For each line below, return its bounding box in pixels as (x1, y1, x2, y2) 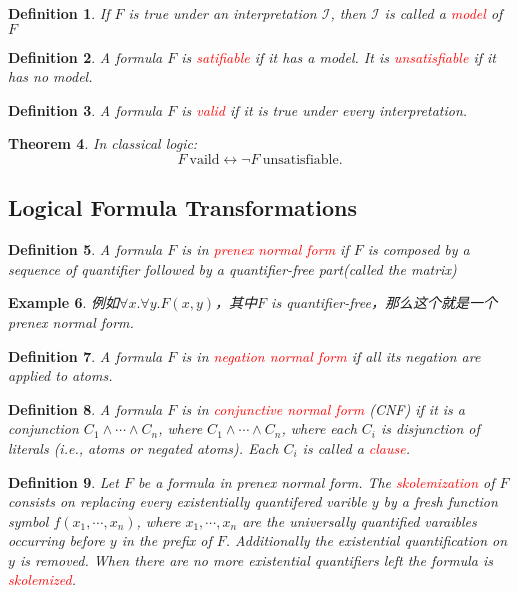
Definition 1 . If (8, 3, 110, 23)
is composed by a (367, 239, 470, 260)
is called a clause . (302, 437, 410, 458)
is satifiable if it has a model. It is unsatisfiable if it (181, 46, 496, 67)
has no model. (8, 66, 93, 87)
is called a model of (384, 3, 503, 23)
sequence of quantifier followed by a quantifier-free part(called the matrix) (8, 258, 457, 279)
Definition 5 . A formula (8, 239, 163, 260)
